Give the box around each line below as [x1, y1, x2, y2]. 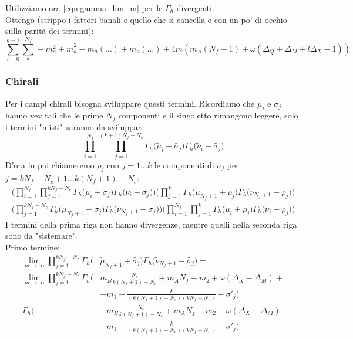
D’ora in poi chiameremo [5, 158, 95, 171]
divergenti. [176, 2, 214, 13]
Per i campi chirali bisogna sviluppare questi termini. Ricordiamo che [5, 97, 255, 109]
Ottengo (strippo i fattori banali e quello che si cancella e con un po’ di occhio [5, 13, 287, 25]
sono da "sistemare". [5, 229, 78, 242]
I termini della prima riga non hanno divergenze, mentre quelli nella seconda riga [5, 218, 297, 230]
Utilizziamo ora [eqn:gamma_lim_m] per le [5, 2, 163, 13]
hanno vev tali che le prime [5, 109, 103, 121]
